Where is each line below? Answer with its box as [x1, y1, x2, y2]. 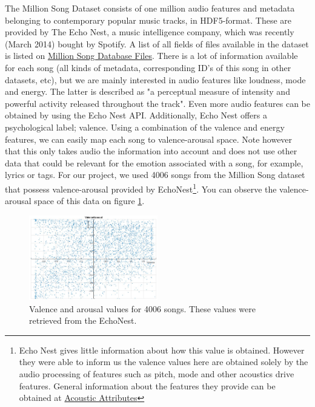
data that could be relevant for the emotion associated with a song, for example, [5, 156, 303, 169]
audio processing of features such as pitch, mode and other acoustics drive [19, 368, 294, 380]
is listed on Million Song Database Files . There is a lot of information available [5, 49, 298, 62]
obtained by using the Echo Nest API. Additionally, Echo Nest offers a [5, 109, 267, 121]
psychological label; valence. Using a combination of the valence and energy [5, 120, 285, 133]
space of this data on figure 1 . [34, 194, 145, 207]
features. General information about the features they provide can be [19, 379, 276, 392]
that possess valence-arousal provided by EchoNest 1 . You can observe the [5, 180, 277, 195]
